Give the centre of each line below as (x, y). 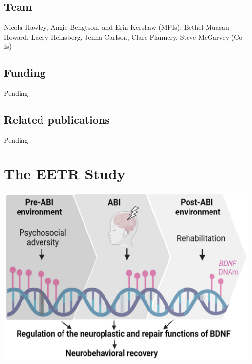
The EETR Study (65, 173)
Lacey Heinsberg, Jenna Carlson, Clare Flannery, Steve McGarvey (130, 36)
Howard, (16, 36)
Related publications (57, 119)
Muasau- (218, 27)
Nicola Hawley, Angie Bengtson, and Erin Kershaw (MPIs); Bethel (104, 27)
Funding (25, 73)
